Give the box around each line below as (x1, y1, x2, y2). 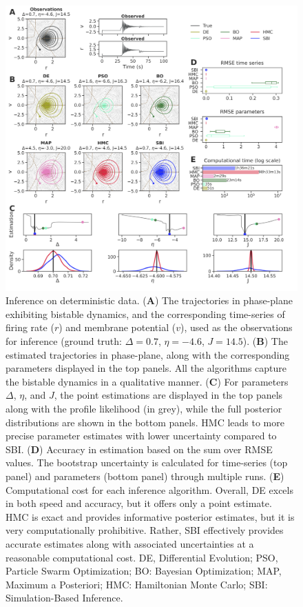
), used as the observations (180, 320, 293, 335)
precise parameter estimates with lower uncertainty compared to (6, 428, 277, 443)
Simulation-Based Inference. (6, 590, 123, 605)
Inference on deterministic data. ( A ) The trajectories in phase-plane (6, 293, 293, 308)
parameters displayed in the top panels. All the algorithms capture (6, 361, 287, 375)
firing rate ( (6, 320, 54, 335)
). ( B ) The (242, 334, 288, 348)
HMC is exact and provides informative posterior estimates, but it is (6, 509, 295, 524)
